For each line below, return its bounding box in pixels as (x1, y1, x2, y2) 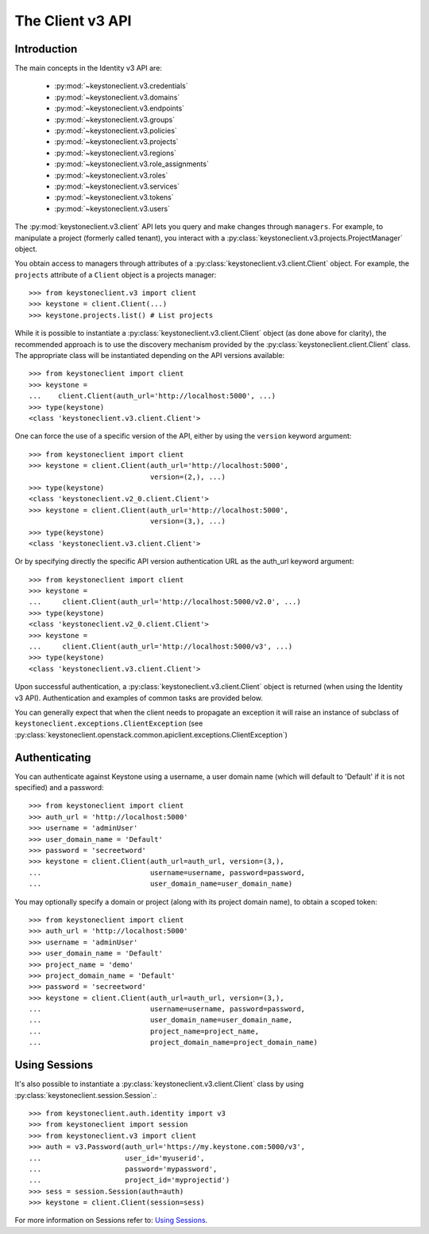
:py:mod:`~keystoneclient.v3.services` (54, 181, 180, 191)
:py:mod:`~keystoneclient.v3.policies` (54, 126, 178, 135)
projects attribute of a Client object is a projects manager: (14, 270, 217, 279)
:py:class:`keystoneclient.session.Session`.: (14, 1090, 157, 1100)
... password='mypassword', (29, 1164, 218, 1174)
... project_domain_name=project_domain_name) (29, 1038, 318, 1047)
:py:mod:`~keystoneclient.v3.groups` (54, 115, 175, 124)
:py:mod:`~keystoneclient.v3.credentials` (54, 81, 188, 91)
